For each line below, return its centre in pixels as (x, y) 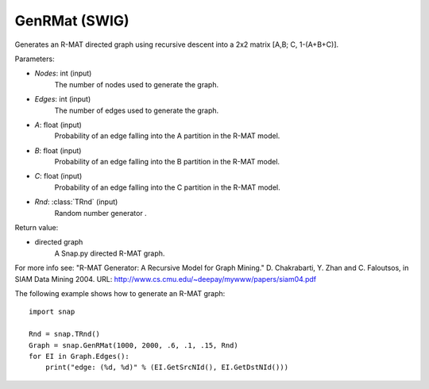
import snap (52, 312)
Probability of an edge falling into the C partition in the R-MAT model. (168, 187)
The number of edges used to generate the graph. (137, 110)
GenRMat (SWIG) (72, 21)
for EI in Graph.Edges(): (79, 356)
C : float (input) (58, 176)
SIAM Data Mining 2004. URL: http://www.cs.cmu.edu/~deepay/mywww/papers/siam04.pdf (166, 279)
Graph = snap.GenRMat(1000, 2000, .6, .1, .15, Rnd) (133, 345)
